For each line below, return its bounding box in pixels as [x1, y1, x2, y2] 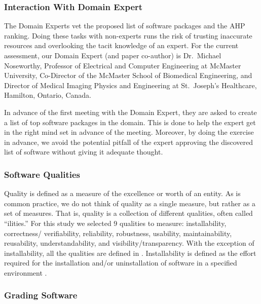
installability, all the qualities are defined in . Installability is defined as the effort [4, 247, 256, 258]
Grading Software [4, 289, 78, 301]
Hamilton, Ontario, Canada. [4, 90, 91, 100]
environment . [4, 267, 47, 278]
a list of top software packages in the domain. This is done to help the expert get [4, 117, 256, 127]
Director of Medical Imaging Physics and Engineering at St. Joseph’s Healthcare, [4, 80, 257, 90]
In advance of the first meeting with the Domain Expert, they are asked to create [4, 106, 257, 117]
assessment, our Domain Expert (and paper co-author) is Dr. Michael [4, 50, 221, 60]
